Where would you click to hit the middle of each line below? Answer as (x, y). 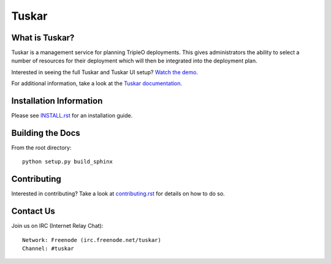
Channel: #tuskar (48, 249)
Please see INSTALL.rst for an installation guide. (72, 116)
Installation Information (57, 101)
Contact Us (33, 211)
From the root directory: (41, 148)
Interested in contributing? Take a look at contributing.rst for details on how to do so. (118, 194)
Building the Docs (46, 133)
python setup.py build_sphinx (68, 162)
